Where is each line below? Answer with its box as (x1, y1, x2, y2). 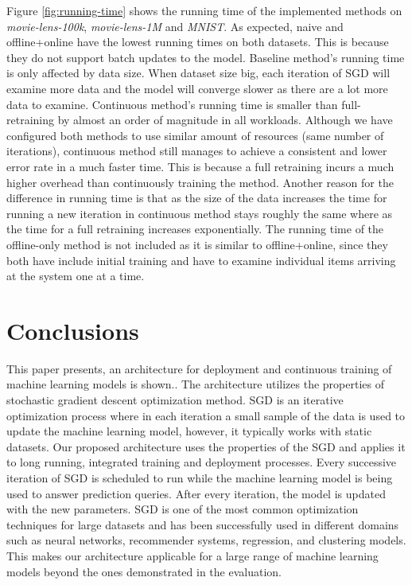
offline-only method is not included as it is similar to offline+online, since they (6, 236, 388, 252)
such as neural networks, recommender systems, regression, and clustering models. (6, 532, 406, 548)
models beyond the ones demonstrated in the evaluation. (6, 563, 282, 579)
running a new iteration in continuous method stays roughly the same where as (6, 205, 393, 221)
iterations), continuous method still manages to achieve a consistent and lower (6, 142, 387, 159)
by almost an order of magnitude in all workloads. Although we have (57, 111, 393, 128)
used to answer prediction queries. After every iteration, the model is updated (6, 485, 386, 501)
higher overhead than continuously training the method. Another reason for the (6, 174, 394, 190)
